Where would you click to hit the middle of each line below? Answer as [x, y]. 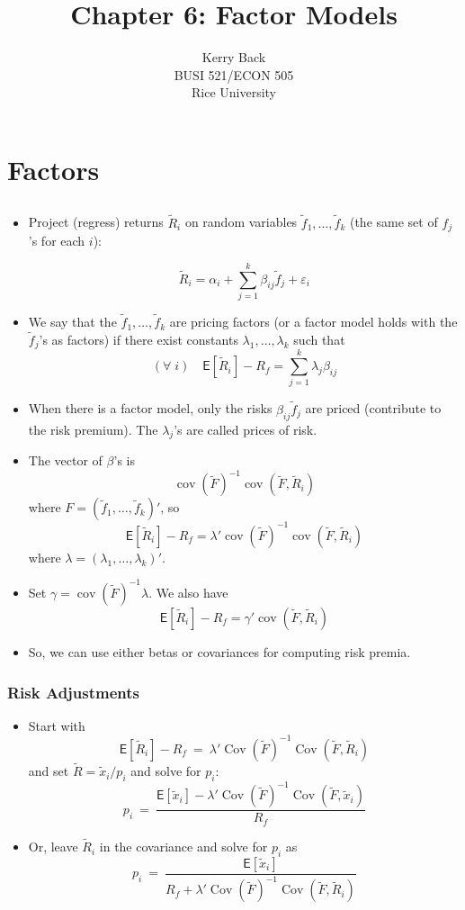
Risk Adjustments [74, 692]
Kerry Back [234, 57]
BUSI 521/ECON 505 [234, 74]
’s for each [57, 241]
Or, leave [53, 847]
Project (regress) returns [96, 222]
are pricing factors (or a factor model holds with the [313, 322]
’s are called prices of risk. [246, 429]
